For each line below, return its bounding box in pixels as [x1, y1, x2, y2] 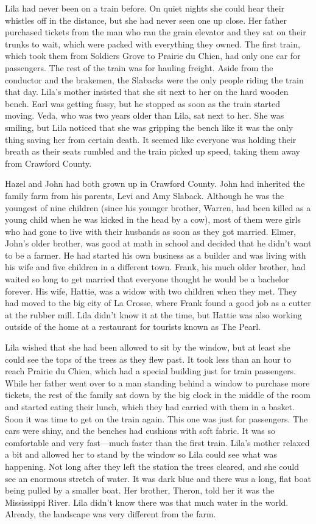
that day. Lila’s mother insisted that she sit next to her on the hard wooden [5, 85, 289, 98]
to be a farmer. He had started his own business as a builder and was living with [5, 248, 306, 261]
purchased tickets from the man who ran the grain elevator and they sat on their [5, 26, 306, 38]
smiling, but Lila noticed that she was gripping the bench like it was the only [5, 121, 293, 133]
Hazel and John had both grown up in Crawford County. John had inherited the [5, 177, 305, 190]
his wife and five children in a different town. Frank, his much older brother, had [5, 260, 306, 273]
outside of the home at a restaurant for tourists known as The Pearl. [5, 320, 261, 333]
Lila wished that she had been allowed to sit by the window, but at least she [5, 341, 290, 354]
